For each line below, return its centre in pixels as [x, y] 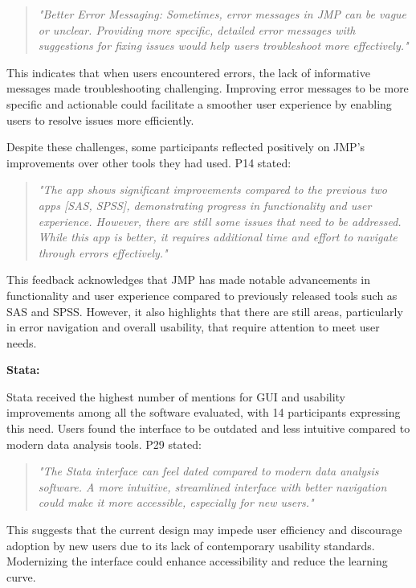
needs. [22, 342]
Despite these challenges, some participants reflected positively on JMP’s [186, 147]
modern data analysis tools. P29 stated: [104, 444]
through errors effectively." [103, 252]
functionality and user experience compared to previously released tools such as [202, 295]
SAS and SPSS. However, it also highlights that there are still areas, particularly [205, 311]
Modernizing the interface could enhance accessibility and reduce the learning [197, 561]
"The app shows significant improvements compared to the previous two [212, 189]
